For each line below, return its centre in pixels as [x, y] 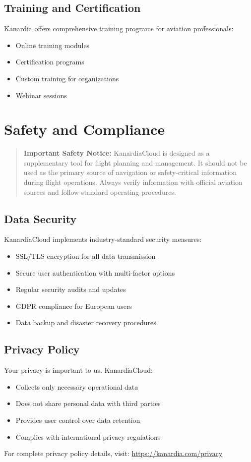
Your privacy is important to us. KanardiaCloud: [78, 370]
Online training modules [53, 45]
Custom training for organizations [67, 78]
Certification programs [50, 62]
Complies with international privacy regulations [88, 436]
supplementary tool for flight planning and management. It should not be [135, 162]
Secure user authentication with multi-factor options [95, 272]
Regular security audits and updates [71, 289]
